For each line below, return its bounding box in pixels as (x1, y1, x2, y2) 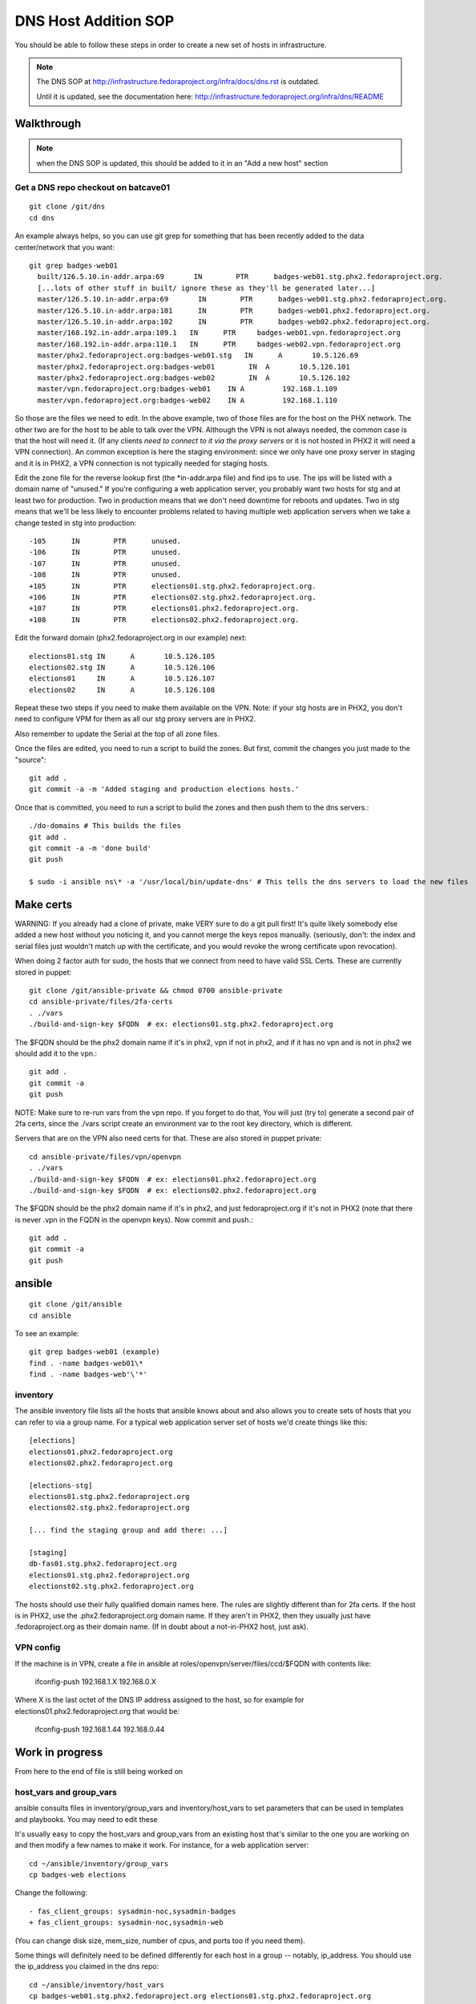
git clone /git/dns (29, 202, 106, 212)
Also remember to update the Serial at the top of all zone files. (14, 729, 220, 738)
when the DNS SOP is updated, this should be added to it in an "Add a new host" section (36, 158, 329, 168)
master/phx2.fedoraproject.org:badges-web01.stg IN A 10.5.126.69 (37, 351, 359, 360)
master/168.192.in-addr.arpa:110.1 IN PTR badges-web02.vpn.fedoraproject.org (37, 339, 401, 349)
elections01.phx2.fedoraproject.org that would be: (14, 1706, 180, 1715)
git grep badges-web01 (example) (29, 1347, 160, 1356)
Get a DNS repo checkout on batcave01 (14, 182, 170, 193)
